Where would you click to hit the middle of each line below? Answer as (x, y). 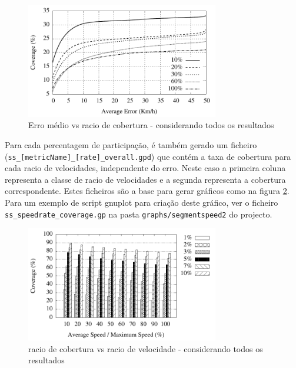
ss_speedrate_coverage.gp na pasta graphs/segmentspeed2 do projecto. (139, 214)
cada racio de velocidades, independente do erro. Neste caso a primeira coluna (145, 168)
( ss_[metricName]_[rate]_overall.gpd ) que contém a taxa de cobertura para (148, 156)
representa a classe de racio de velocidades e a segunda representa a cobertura (145, 179)
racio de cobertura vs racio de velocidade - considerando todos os (146, 348)
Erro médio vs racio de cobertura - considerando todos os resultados (151, 125)
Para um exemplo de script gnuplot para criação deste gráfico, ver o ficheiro (142, 203)
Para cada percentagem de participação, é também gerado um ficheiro (131, 144)
